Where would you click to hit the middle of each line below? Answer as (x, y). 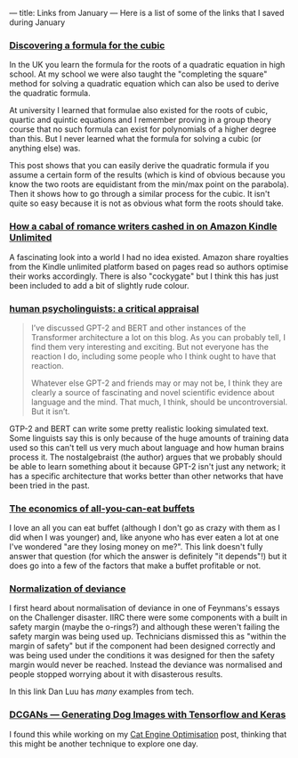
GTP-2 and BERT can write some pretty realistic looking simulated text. (139, 428)
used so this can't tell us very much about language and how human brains (147, 447)
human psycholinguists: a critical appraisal (105, 308)
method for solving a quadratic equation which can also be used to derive (145, 84)
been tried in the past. (50, 485)
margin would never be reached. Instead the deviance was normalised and (146, 665)
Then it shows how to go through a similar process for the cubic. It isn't (140, 194)
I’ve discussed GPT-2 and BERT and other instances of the (138, 328)
